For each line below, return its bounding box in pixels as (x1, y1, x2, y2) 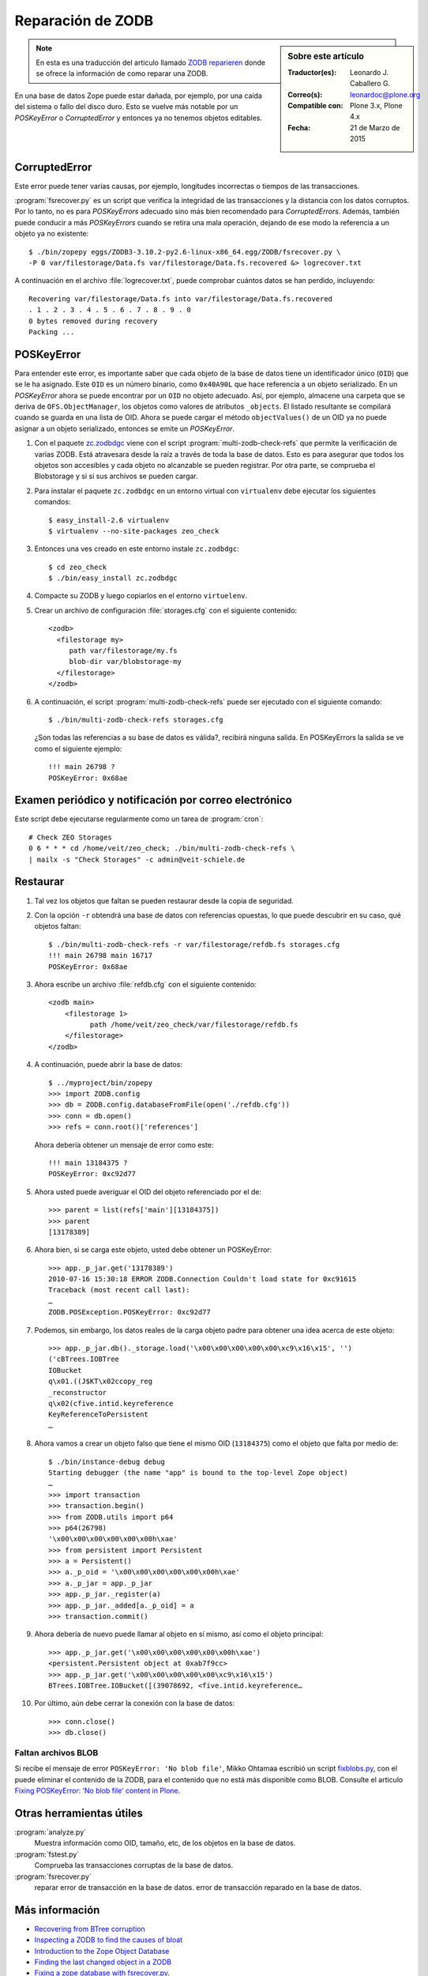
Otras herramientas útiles (14, 1806, 144, 1820)
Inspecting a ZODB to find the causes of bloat (34, 1935, 183, 1944)
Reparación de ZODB (14, 12, 154, 29)
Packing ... (28, 327, 75, 336)
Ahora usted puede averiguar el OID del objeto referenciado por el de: (34, 1186, 262, 1197)
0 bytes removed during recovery (28, 316, 158, 326)
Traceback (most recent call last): (48, 1285, 190, 1295)
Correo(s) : (287, 89, 323, 99)
